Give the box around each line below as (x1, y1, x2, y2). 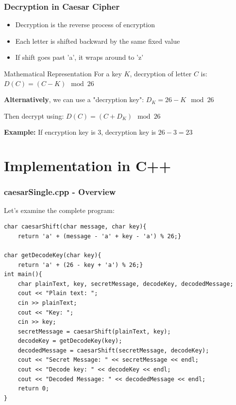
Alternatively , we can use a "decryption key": (4, 94, 144, 105)
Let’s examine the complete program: (4, 205, 115, 215)
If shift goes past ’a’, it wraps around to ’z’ (15, 52, 144, 62)
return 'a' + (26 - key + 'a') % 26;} (17, 261, 143, 268)
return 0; (17, 385, 50, 392)
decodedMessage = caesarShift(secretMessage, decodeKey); (17, 347, 209, 354)
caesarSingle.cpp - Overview (4, 186, 116, 198)
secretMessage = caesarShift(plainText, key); (17, 328, 171, 335)
